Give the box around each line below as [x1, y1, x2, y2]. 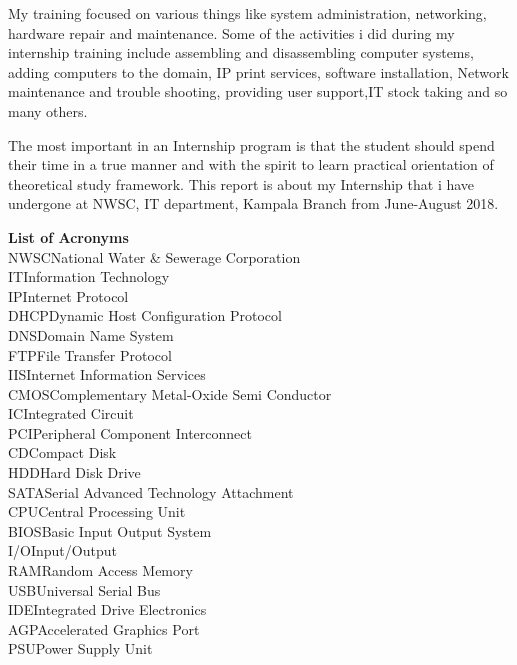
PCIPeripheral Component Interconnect [8, 422, 252, 443]
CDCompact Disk [8, 442, 117, 463]
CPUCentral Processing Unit [8, 501, 186, 522]
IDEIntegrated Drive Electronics [8, 599, 207, 620]
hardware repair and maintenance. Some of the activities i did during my [8, 22, 455, 43]
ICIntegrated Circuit [8, 403, 134, 424]
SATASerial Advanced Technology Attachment [8, 481, 294, 502]
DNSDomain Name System [8, 324, 174, 345]
